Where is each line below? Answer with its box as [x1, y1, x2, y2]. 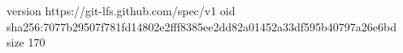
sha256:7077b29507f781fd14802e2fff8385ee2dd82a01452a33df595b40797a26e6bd [6, 18, 397, 35]
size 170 [6, 34, 45, 51]
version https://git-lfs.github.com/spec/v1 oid [6, 2, 236, 18]
